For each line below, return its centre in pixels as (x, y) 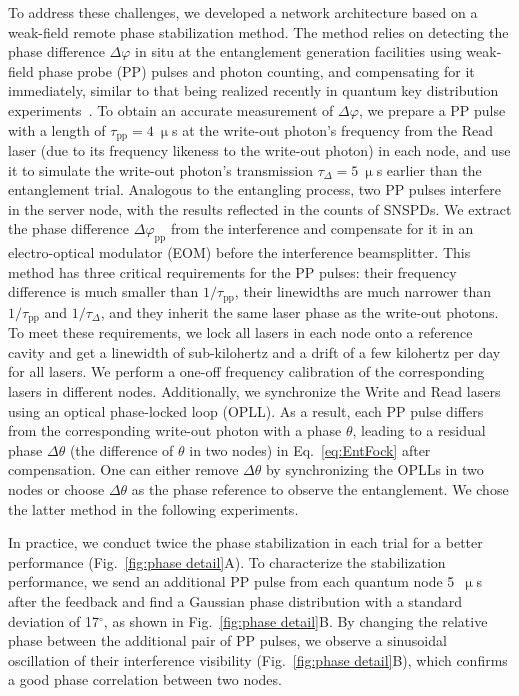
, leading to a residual (419, 430)
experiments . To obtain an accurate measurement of (171, 109)
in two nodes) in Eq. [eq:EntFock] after (310, 449)
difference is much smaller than (103, 291)
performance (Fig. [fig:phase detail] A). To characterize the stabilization (227, 561)
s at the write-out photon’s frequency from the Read (332, 129)
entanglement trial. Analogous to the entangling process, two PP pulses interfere (254, 189)
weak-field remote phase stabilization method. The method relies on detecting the (258, 31)
